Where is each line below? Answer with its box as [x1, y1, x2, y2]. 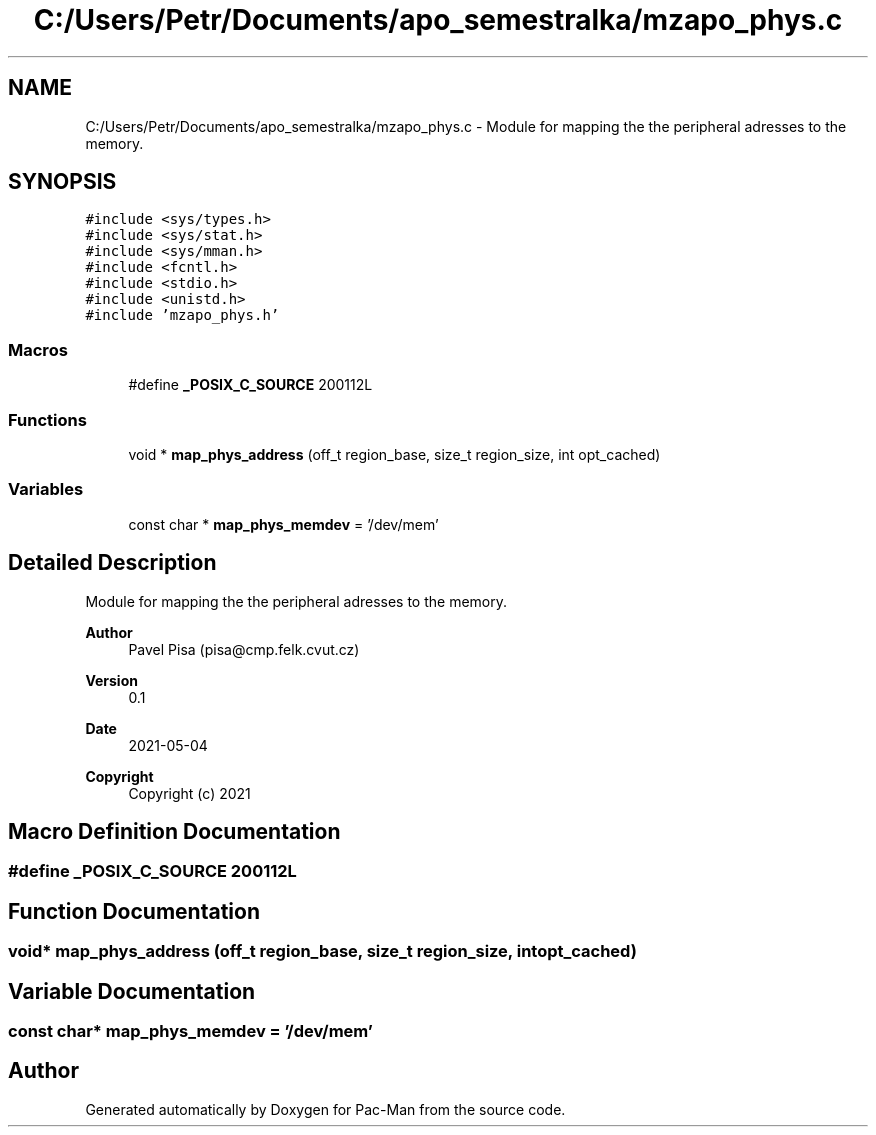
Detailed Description [8, 550, 217, 576]
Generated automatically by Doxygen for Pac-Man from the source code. [85, 1100, 566, 1118]
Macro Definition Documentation [8, 818, 341, 844]
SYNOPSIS [8, 169, 117, 195]
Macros [8, 339, 68, 360]
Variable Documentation [8, 978, 256, 1004]
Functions [8, 409, 87, 430]
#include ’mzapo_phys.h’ [85, 307, 280, 324]
